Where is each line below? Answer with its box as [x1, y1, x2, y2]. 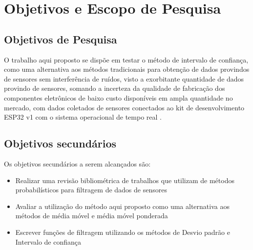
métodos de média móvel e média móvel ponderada [15, 210, 168, 221]
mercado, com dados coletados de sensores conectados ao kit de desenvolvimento [4, 102, 245, 112]
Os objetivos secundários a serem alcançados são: [4, 158, 151, 168]
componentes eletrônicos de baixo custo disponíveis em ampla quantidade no [4, 92, 233, 103]
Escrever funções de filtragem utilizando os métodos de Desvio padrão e [15, 227, 230, 237]
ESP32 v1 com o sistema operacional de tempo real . [4, 112, 162, 122]
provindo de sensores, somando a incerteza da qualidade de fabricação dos [4, 83, 225, 93]
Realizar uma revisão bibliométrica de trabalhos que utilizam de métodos [15, 175, 234, 185]
